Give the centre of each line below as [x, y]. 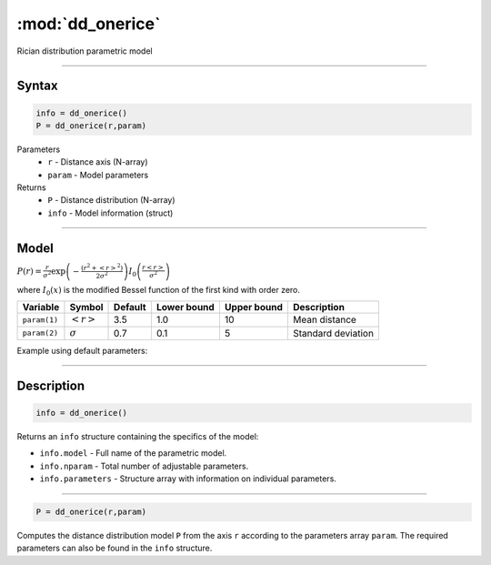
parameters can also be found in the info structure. [115, 548]
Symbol [86, 308]
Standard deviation [333, 333]
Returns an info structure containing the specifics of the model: [138, 436]
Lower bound [185, 308]
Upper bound [254, 308]
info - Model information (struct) [110, 213]
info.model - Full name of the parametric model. [133, 453]
